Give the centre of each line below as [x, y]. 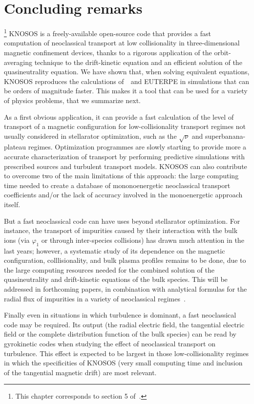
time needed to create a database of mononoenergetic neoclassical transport [117, 185]
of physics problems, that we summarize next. [72, 100]
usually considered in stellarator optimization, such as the [90, 136]
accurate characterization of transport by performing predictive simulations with [124, 157]
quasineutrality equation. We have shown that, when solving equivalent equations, [127, 72]
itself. [12, 204]
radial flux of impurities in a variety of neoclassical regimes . [95, 298]
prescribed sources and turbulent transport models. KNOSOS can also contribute [126, 166]
